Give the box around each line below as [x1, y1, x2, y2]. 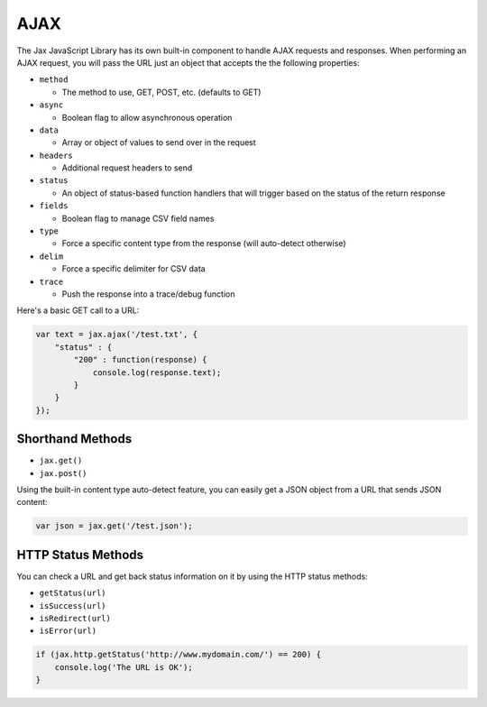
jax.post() [39, 468, 87, 478]
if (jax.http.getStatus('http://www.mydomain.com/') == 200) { [35, 649, 322, 660]
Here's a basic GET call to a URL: [16, 305, 140, 316]
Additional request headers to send [61, 162, 193, 173]
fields [39, 201, 69, 211]
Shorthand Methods [16, 431, 133, 446]
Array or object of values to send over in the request [61, 137, 256, 148]
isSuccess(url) [39, 601, 107, 611]
